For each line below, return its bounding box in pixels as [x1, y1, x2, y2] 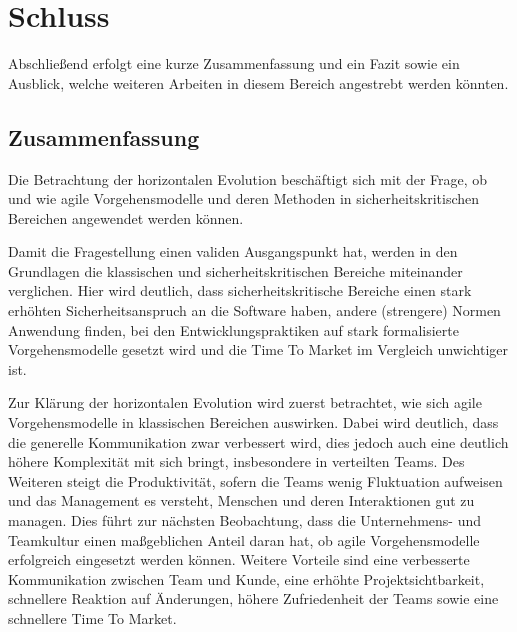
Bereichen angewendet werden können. [8, 207, 244, 228]
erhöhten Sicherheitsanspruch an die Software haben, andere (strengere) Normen [8, 300, 501, 321]
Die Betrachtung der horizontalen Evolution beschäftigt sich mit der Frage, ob [8, 168, 488, 189]
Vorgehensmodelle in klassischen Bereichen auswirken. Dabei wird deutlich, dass [8, 412, 499, 433]
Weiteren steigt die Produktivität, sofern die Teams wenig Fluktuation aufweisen [8, 470, 503, 491]
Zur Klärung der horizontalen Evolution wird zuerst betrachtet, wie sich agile [8, 392, 482, 413]
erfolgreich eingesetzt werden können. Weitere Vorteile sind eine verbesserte [8, 549, 470, 570]
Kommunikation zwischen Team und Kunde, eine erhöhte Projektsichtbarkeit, [8, 568, 485, 589]
